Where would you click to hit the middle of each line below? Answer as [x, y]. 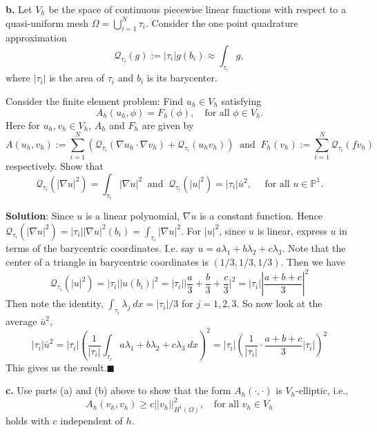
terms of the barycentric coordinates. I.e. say [100, 248]
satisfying [241, 101]
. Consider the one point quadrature [222, 22]
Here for [23, 125]
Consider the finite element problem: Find [95, 101]
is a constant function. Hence [261, 216]
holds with [28, 421]
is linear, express [292, 230]
